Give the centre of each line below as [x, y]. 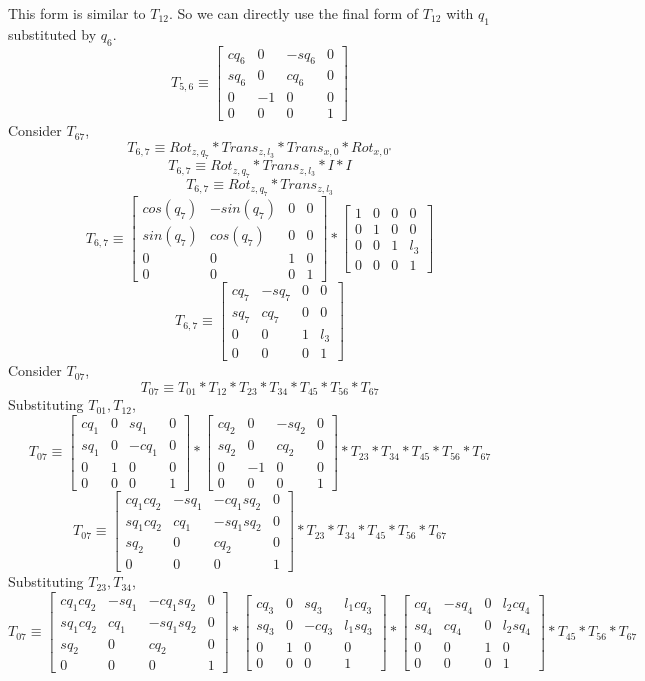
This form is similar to [77, 13]
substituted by [52, 33]
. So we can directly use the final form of [294, 13]
